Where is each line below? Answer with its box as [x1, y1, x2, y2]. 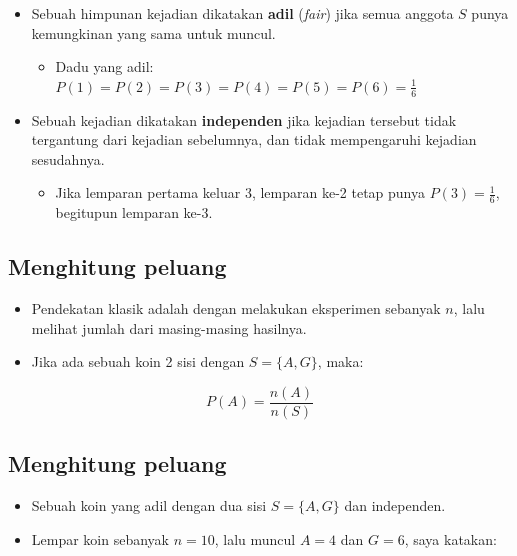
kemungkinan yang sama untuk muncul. [31, 22, 276, 43]
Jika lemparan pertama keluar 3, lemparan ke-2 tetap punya [55, 182, 426, 203]
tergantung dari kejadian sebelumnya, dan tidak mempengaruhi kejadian [31, 129, 477, 150]
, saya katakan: [404, 528, 497, 549]
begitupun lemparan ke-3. [55, 202, 213, 223]
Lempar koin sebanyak [31, 528, 169, 549]
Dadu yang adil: [55, 56, 154, 77]
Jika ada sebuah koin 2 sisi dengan [31, 351, 245, 372]
